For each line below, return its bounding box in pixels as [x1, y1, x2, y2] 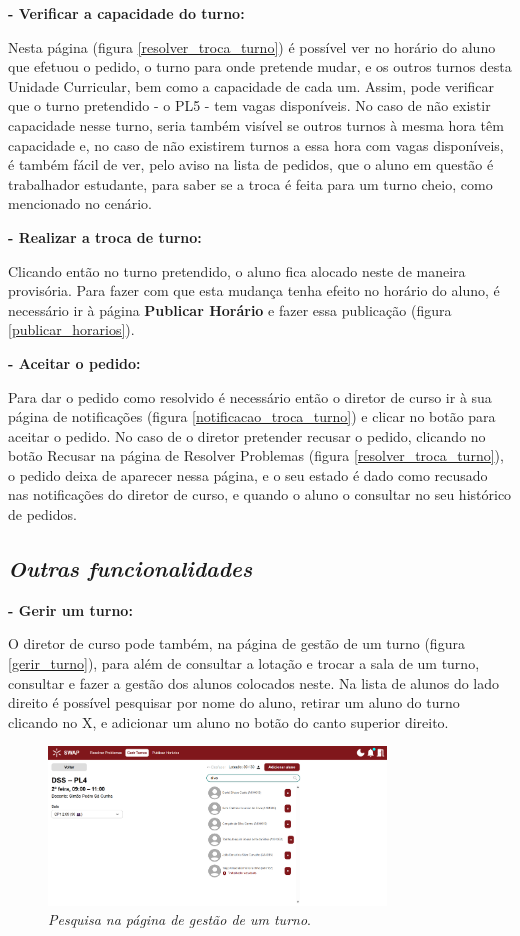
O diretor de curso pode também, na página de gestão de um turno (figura [8, 633, 465, 654]
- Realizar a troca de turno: [8, 226, 202, 247]
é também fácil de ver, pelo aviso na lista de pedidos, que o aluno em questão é [8, 154, 494, 175]
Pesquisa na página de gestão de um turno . [48, 909, 311, 930]
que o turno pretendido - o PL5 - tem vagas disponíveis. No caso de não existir [8, 95, 491, 116]
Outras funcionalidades [8, 553, 253, 584]
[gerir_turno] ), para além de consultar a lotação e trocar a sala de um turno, [8, 653, 480, 674]
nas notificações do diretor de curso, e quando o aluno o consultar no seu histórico [8, 484, 512, 505]
